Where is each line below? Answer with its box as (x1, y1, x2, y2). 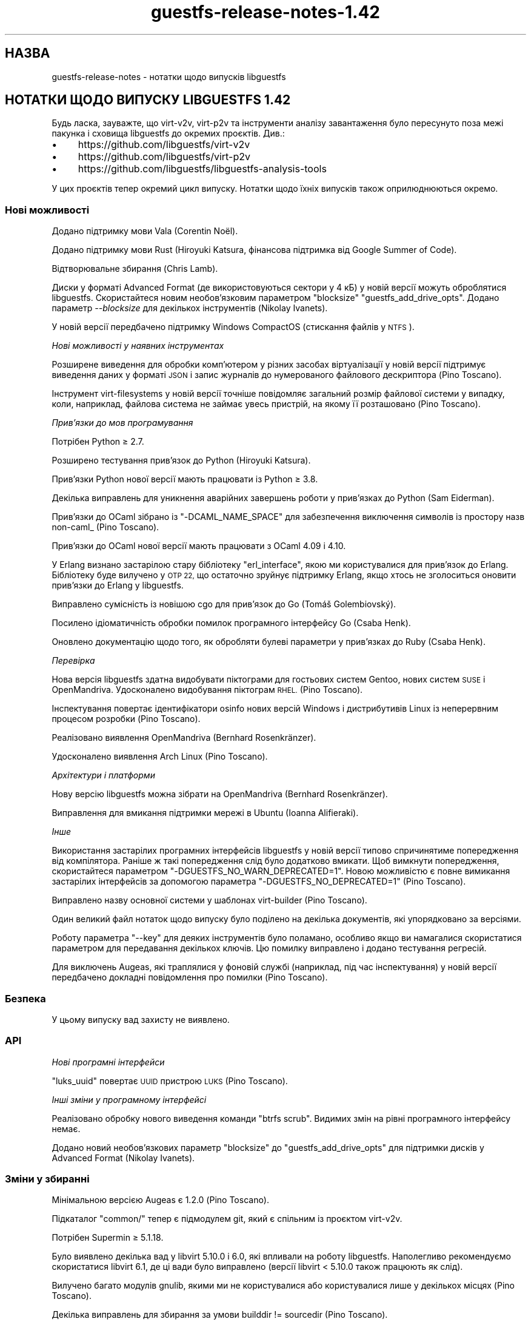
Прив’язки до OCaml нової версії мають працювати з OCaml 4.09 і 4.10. (52, 541, 346, 551)
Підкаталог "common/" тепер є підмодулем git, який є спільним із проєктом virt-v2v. (52, 1213, 402, 1224)
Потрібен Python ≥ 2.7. (52, 436, 144, 447)
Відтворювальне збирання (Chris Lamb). (52, 263, 218, 274)
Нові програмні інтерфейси (52, 1056, 165, 1067)
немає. (52, 1123, 81, 1134)
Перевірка (52, 655, 95, 666)
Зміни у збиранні (5, 1173, 90, 1185)
